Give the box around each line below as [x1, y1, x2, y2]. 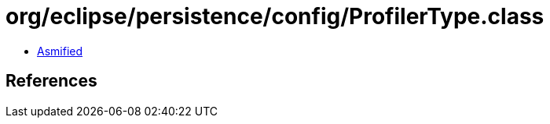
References [5, 71, 97, 91]
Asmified [37, 44, 83, 58]
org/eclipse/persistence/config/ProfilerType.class [5, 3, 544, 30]
